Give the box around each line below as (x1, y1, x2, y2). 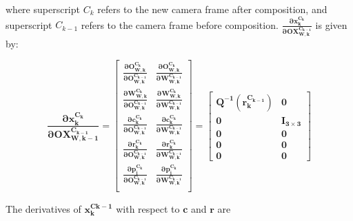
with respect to (116, 201, 180, 215)
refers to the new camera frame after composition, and (97, 2, 327, 16)
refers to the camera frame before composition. (81, 17, 279, 32)
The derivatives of (6, 201, 81, 215)
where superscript (6, 2, 80, 16)
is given (315, 17, 347, 32)
